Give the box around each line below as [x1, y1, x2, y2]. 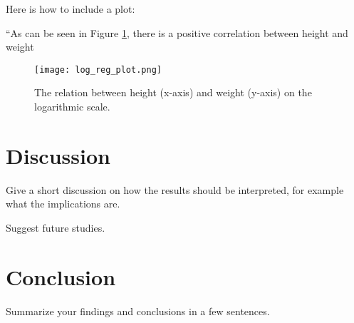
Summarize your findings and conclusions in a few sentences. [6, 303, 270, 318]
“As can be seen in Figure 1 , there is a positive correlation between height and [6, 25, 348, 40]
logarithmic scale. [34, 99, 110, 114]
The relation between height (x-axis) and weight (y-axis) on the [34, 85, 312, 100]
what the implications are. [6, 196, 120, 211]
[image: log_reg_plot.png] [34, 64, 162, 75]
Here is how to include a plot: [6, 1, 135, 16]
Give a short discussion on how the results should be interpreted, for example [6, 182, 344, 197]
